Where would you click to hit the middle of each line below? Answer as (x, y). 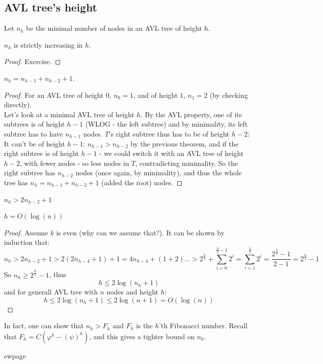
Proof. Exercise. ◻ (32, 61)
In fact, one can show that (44, 326)
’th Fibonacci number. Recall (203, 326)
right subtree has (30, 173)
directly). (18, 105)
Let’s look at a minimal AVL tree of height (69, 114)
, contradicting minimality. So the (186, 163)
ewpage (15, 355)
